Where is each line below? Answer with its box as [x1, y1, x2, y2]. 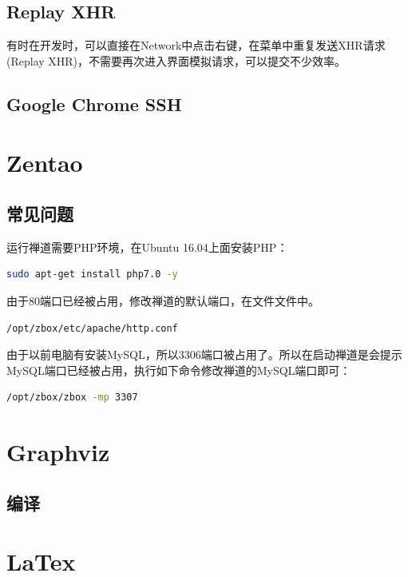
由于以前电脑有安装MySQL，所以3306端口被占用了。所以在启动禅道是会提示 [6, 346, 402, 363]
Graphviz [6, 436, 110, 468]
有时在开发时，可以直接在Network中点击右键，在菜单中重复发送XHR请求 [6, 37, 386, 54]
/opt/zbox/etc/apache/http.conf [6, 322, 178, 334]
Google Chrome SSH [6, 91, 182, 116]
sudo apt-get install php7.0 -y [6, 269, 178, 281]
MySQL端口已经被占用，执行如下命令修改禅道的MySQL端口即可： [6, 361, 351, 378]
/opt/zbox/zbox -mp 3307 [6, 392, 138, 404]
